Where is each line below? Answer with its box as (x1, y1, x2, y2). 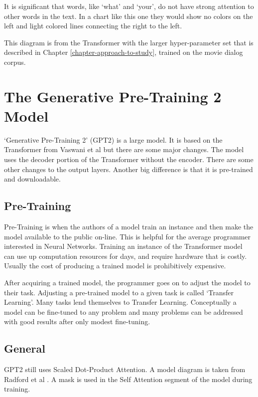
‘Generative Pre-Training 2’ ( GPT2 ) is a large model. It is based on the (4, 134, 223, 145)
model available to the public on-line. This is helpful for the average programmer (4, 231, 251, 241)
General (4, 341, 45, 356)
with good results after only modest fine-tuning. (4, 316, 150, 327)
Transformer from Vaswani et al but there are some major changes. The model (4, 144, 244, 155)
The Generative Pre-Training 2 (4, 86, 222, 106)
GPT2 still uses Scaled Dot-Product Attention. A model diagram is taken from (4, 364, 246, 375)
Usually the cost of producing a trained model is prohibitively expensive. (4, 260, 226, 271)
